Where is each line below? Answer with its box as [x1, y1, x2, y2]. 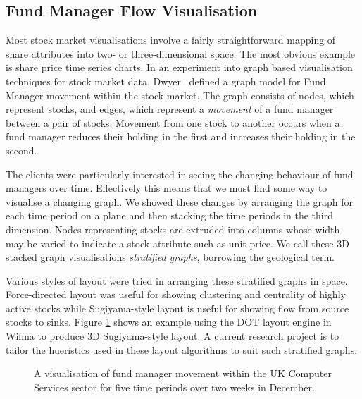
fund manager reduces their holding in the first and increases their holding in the [6, 129, 356, 144]
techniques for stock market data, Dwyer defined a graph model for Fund [6, 73, 326, 88]
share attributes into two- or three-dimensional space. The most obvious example [6, 46, 356, 61]
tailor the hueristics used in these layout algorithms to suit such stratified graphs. [6, 342, 358, 357]
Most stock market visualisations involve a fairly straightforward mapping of [6, 32, 336, 47]
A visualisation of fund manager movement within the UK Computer [34, 366, 332, 381]
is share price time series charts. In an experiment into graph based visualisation [6, 60, 353, 75]
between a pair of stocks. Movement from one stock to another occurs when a [6, 115, 340, 130]
